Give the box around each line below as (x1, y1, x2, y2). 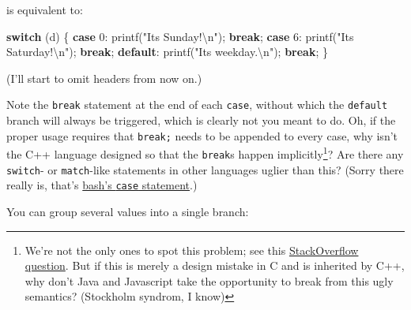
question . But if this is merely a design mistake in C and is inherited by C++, (25, 257, 405, 274)
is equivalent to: (6, 2, 83, 17)
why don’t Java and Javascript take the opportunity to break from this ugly (25, 272, 394, 289)
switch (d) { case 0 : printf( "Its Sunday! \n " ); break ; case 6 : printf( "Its (6, 28, 354, 44)
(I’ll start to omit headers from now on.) (6, 69, 202, 86)
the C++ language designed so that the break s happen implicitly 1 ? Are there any (6, 144, 404, 162)
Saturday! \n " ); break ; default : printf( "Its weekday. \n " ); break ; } (6, 43, 328, 60)
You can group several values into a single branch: (6, 203, 249, 219)
